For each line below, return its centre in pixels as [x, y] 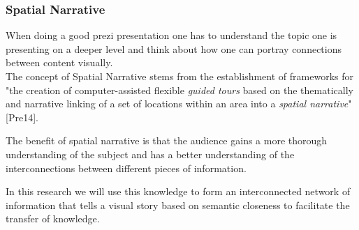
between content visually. [59, 62]
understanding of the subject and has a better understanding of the [150, 154]
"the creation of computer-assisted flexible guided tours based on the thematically [179, 90]
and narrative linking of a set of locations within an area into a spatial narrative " [179, 103]
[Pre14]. [22, 117]
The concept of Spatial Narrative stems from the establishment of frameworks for [179, 76]
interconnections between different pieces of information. [126, 168]
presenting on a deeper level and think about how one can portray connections [174, 48]
